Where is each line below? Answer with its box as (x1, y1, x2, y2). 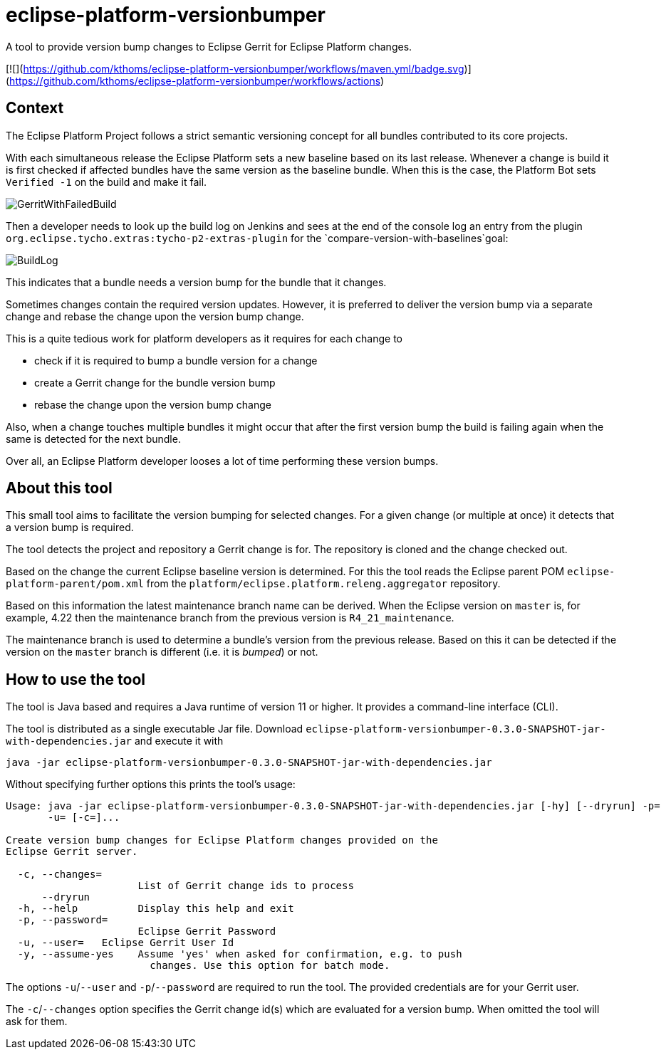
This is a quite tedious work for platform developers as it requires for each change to (6, 332, 402, 345)
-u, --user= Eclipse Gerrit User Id (17, 937, 234, 949)
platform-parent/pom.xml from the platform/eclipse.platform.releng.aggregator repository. (6, 577, 501, 590)
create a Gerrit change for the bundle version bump (34, 376, 276, 389)
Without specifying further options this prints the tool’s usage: (6, 778, 296, 791)
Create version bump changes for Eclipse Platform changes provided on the (6, 834, 438, 846)
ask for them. (6, 1015, 68, 1028)
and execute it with (134, 735, 224, 747)
